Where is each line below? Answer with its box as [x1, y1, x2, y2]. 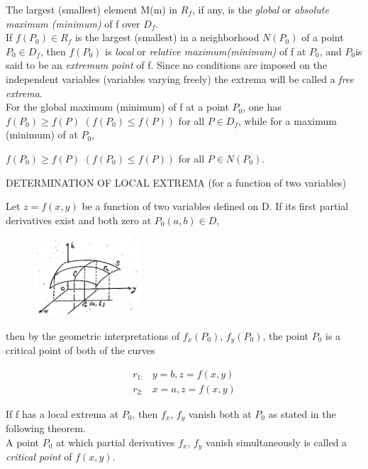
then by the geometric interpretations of [6, 328, 180, 343]
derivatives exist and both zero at [6, 212, 152, 227]
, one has [242, 99, 281, 114]
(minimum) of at [6, 127, 78, 142]
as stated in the [268, 406, 336, 421]
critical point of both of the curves [6, 343, 155, 358]
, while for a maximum [238, 113, 337, 128]
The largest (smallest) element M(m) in [6, 2, 178, 16]
